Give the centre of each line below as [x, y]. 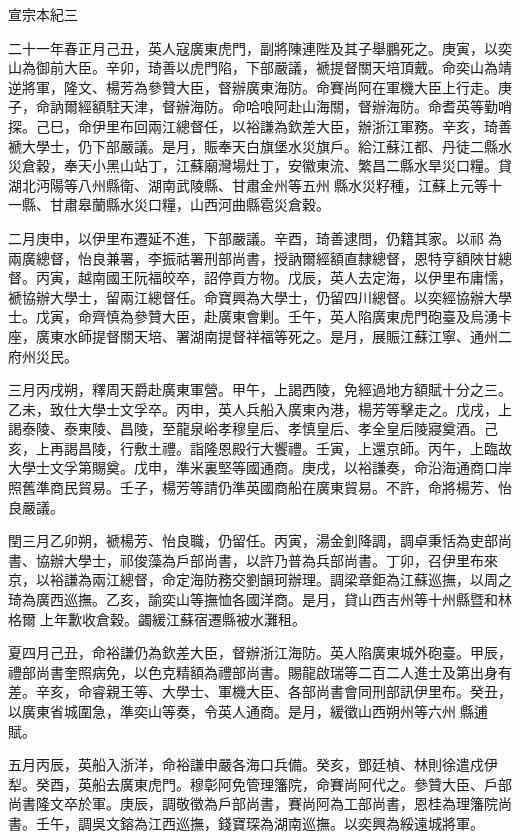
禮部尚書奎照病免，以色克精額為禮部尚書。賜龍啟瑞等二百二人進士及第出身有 [260, 671]
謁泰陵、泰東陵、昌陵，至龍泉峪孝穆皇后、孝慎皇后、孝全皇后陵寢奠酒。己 [253, 428]
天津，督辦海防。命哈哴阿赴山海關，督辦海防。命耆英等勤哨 [315, 106]
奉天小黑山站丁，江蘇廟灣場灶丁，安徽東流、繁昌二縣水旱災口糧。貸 [287, 165]
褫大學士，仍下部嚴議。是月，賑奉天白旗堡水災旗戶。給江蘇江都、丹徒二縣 [253, 145]
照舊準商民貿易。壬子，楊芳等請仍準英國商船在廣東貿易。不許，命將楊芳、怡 [260, 487]
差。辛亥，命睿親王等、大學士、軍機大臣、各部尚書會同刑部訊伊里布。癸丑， [260, 691]
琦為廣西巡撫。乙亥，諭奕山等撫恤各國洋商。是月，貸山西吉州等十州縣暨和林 [260, 599]
